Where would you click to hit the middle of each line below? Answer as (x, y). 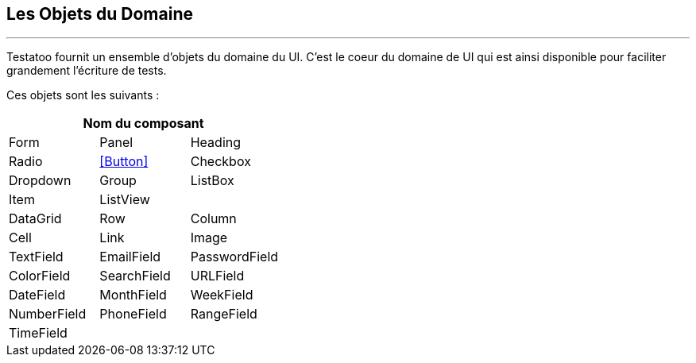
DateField (37, 295)
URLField (217, 276)
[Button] (124, 162)
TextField (36, 257)
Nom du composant (143, 124)
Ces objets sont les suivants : (83, 95)
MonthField (133, 295)
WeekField (222, 295)
